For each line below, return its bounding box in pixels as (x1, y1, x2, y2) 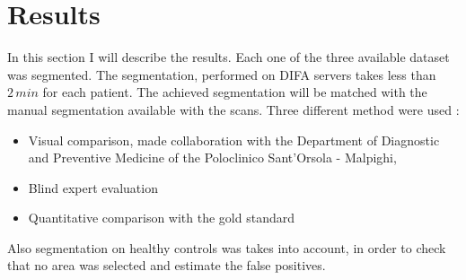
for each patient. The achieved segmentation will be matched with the (42, 83, 427, 101)
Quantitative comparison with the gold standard (28, 208, 295, 227)
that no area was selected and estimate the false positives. (7, 256, 326, 275)
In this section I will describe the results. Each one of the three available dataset (7, 48, 450, 66)
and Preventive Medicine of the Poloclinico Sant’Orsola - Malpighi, (28, 148, 397, 167)
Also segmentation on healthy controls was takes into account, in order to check (7, 238, 446, 257)
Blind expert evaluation (28, 178, 158, 197)
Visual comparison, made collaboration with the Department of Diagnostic (28, 130, 440, 149)
